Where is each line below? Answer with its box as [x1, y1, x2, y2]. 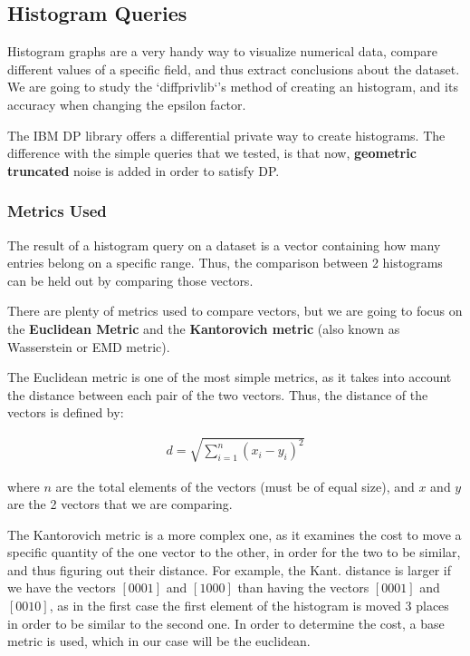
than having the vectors [237, 578, 369, 597]
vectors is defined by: [7, 403, 124, 422]
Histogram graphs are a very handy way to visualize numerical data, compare [7, 42, 437, 61]
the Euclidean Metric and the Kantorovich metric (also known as [7, 318, 400, 338]
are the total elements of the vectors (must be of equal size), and [55, 476, 415, 495]
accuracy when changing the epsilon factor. [7, 94, 246, 113]
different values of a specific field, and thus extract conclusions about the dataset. [7, 59, 460, 78]
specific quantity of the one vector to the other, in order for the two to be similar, [7, 543, 461, 562]
